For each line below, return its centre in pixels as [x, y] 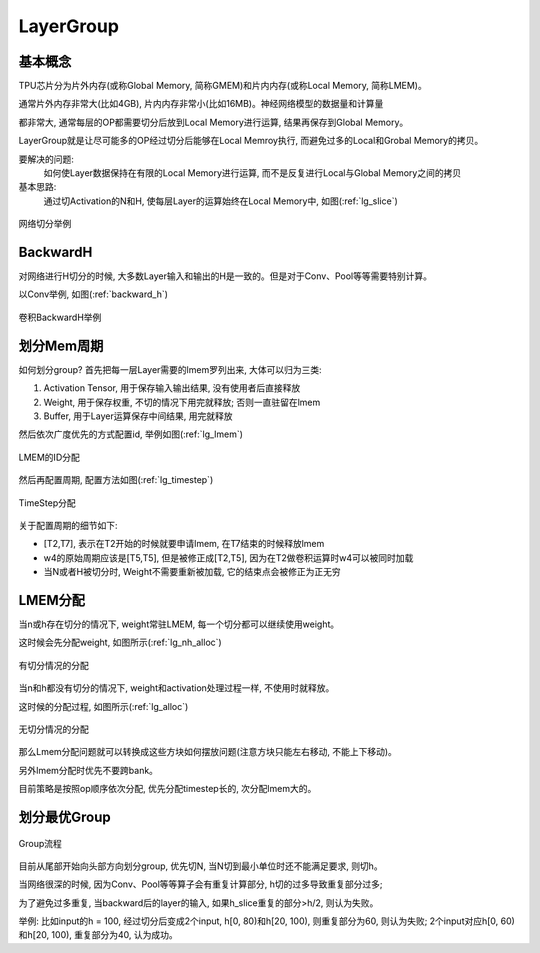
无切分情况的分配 [53, 729]
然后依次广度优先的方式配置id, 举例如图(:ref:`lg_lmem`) [131, 434]
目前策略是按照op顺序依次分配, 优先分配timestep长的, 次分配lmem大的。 [167, 789]
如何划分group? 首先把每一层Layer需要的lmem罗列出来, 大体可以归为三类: [170, 369]
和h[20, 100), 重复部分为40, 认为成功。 [98, 935]
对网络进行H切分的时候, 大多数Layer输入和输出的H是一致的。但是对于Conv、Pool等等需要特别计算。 [225, 276]
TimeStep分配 [47, 502]
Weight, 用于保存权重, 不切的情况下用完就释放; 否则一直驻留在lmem [182, 402]
